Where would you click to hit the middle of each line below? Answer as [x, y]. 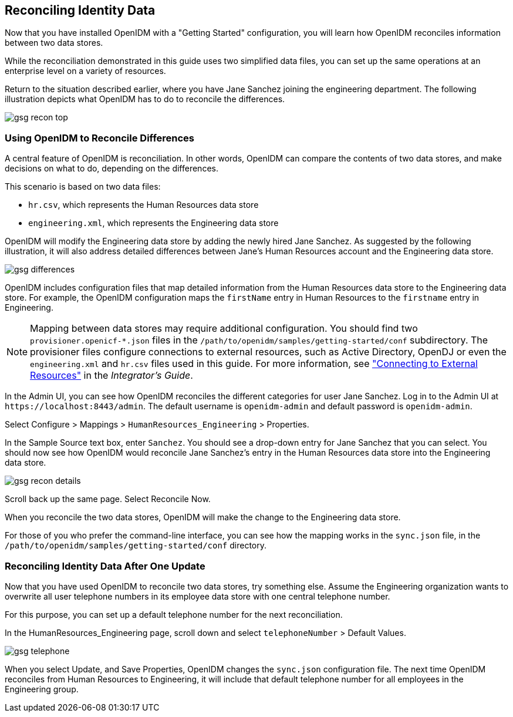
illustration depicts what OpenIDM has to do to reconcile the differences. [145, 99]
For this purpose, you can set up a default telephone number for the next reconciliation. [174, 614]
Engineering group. [42, 689]
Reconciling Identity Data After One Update [105, 566]
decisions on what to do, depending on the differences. [112, 169]
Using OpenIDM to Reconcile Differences [100, 138]
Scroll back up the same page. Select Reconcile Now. [108, 499]
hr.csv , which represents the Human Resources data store [144, 205]
